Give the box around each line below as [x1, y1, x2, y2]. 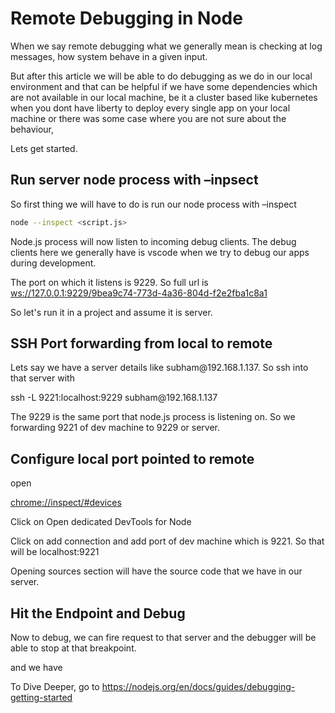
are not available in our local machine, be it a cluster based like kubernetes [10, 91, 318, 103]
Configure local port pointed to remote [10, 450, 255, 467]
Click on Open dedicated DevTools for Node [10, 516, 192, 528]
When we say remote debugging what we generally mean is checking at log [10, 40, 323, 52]
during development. [10, 257, 97, 269]
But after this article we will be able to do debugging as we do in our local [10, 70, 313, 82]
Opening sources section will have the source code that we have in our [10, 565, 303, 577]
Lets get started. [10, 142, 78, 154]
